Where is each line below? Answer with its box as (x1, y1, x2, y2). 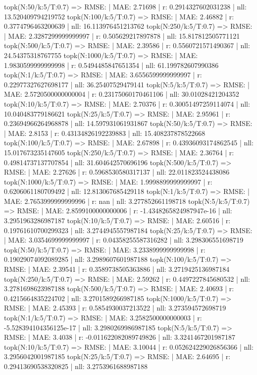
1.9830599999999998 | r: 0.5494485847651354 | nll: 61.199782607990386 (4, 60, 219, 70)
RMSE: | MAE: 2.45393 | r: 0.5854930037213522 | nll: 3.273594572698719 (4, 303, 226, 313)
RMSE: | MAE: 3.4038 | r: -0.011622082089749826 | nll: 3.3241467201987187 (4, 332, 235, 342)
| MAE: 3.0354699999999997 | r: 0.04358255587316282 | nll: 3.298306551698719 (4, 235, 244, 245)
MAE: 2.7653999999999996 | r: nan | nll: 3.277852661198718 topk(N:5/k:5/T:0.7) (4, 195, 250, 206)
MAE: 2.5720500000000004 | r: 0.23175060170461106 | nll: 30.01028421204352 (4, 89, 239, 99)
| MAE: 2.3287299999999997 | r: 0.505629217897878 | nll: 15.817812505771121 (4, 30, 240, 41)
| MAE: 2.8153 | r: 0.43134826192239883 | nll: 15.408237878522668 (4, 127, 206, 138)
